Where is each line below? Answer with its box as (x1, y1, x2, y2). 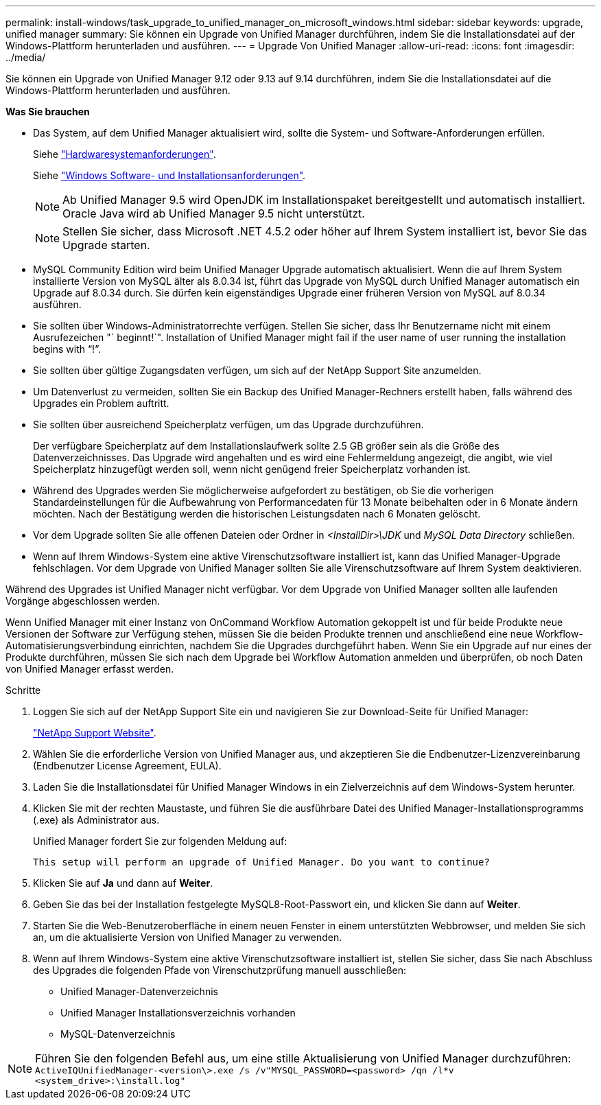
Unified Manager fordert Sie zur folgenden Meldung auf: (33, 835, 287, 847)
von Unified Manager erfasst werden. (5, 663, 174, 675)
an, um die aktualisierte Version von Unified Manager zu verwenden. (33, 931, 342, 943)
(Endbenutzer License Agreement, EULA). (33, 760, 222, 771)
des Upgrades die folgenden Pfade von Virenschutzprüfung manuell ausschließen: (33, 964, 406, 976)
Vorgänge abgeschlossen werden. (5, 595, 161, 607)
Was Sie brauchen (5, 106, 90, 117)
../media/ (5, 51, 46, 63)
